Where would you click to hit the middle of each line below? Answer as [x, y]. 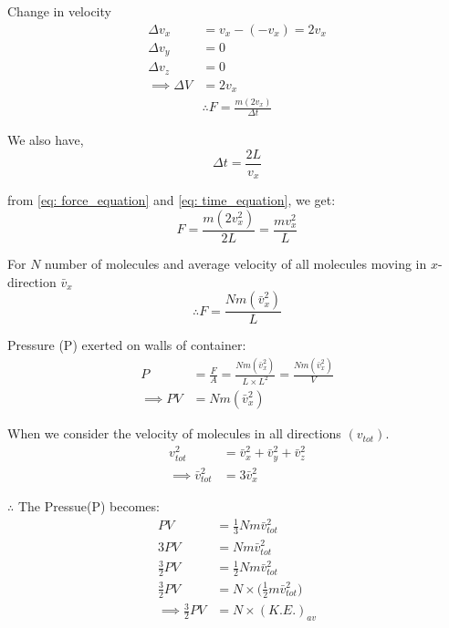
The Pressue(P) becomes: [89, 506]
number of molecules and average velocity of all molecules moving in [236, 263]
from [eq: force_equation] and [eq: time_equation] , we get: [172, 200]
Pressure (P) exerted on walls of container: [127, 345]
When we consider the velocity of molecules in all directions [174, 433]
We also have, [46, 140]
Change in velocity [59, 11]
